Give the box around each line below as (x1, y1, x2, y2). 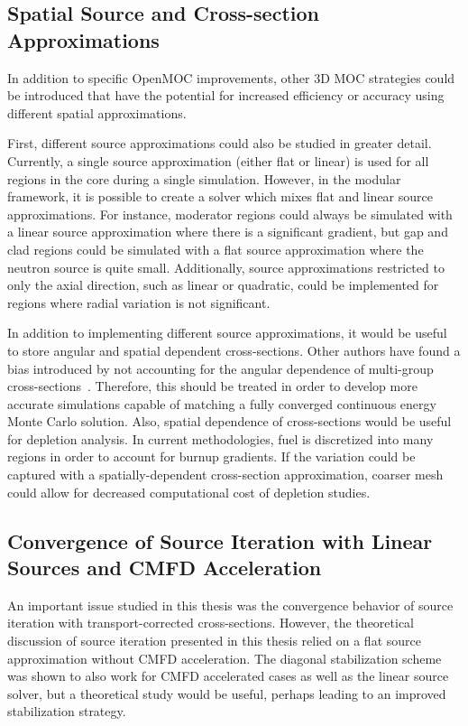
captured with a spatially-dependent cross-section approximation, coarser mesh (7, 465, 444, 484)
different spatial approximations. (7, 103, 187, 122)
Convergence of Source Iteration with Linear (7, 526, 433, 554)
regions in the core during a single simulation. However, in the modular (7, 169, 401, 188)
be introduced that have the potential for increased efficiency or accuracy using (7, 86, 445, 105)
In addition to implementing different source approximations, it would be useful (7, 323, 447, 342)
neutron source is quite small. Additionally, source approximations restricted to (7, 257, 445, 276)
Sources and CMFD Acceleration (7, 554, 322, 582)
